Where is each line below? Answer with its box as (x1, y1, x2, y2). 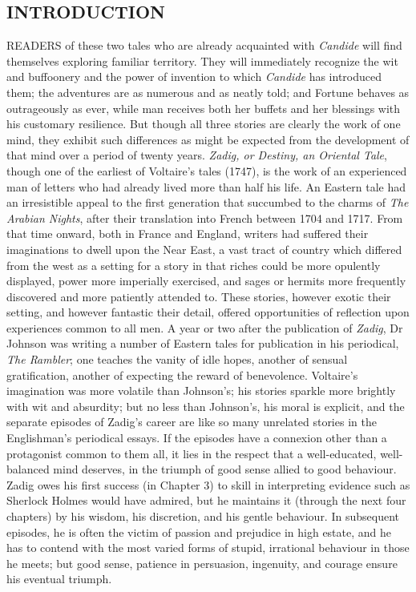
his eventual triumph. (6, 570, 112, 587)
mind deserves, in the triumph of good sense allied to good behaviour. (53, 461, 397, 477)
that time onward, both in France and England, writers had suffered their (6, 225, 369, 242)
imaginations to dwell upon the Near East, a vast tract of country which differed (6, 240, 402, 257)
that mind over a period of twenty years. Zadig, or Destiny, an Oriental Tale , (6, 147, 387, 163)
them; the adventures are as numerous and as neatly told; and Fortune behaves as (6, 83, 410, 100)
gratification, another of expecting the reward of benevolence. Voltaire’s (6, 366, 358, 383)
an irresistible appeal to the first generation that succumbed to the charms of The (6, 194, 409, 211)
